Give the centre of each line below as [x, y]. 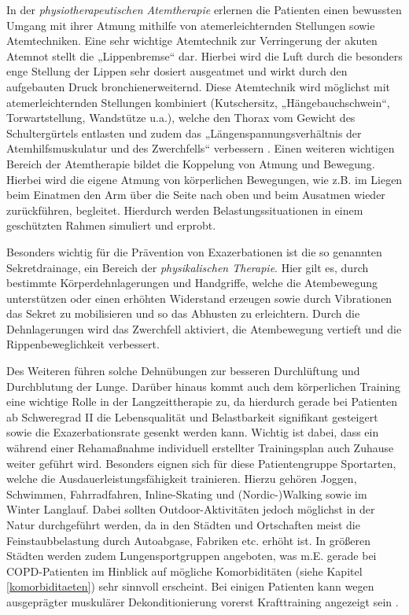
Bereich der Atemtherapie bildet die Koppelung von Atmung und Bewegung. [191, 163]
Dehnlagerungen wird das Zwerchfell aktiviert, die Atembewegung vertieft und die [204, 328]
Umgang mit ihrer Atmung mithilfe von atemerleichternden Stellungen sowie [191, 25]
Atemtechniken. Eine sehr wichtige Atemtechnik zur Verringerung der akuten [192, 41]
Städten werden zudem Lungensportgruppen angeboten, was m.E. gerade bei [192, 556]
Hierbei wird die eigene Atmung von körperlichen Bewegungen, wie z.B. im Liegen [204, 179]
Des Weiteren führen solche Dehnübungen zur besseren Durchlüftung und [183, 371]
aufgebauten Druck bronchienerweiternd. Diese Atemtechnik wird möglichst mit [199, 86]
